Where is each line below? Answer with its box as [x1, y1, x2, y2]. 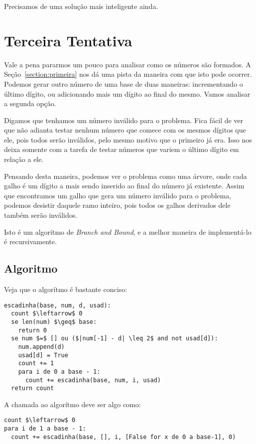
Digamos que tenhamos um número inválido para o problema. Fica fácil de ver [4, 115, 244, 125]
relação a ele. [4, 154, 44, 164]
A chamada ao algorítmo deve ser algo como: [4, 399, 141, 409]
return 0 [18, 326, 47, 334]
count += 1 [18, 360, 54, 367]
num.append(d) [18, 343, 65, 350]
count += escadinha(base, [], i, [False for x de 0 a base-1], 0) [11, 433, 236, 441]
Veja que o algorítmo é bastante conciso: [4, 284, 128, 295]
